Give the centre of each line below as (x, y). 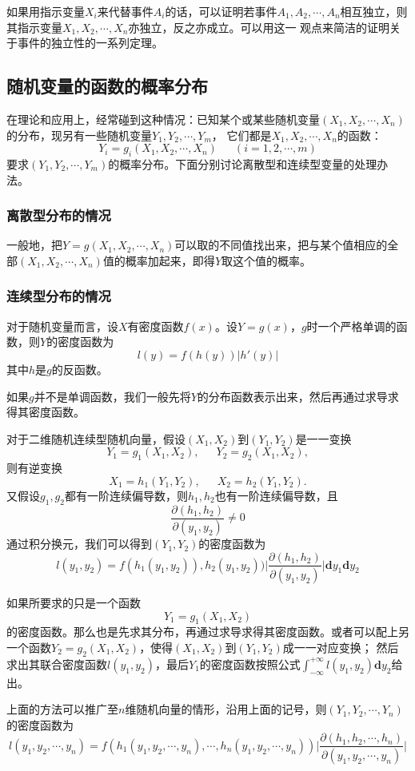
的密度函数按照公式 (250, 664)
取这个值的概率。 (267, 260)
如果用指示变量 (46, 11)
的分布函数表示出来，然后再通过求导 (292, 396)
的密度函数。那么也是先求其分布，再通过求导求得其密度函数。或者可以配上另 (208, 632)
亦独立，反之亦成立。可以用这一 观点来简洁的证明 (259, 27)
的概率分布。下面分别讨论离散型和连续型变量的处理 (243, 163)
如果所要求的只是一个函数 (74, 602)
